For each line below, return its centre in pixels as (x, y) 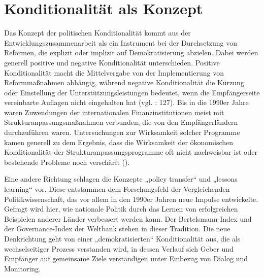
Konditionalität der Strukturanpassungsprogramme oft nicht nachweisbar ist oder (131, 152)
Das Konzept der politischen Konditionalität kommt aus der (97, 33)
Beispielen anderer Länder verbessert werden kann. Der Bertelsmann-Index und (128, 218)
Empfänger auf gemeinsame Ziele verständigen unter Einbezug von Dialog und (126, 258)
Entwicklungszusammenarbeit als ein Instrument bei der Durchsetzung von (121, 42)
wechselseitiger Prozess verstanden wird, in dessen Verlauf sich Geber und (119, 248)
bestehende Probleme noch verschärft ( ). (67, 162)
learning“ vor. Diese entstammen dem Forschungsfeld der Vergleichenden (117, 189)
